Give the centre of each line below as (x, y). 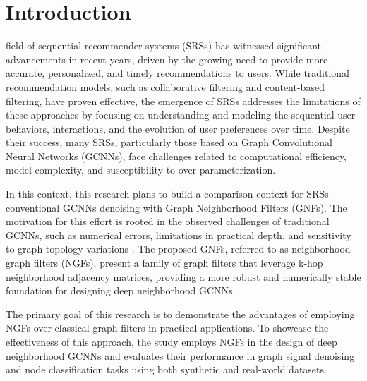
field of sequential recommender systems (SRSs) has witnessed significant (163, 46)
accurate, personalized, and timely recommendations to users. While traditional (178, 73)
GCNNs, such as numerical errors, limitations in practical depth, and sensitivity (179, 235)
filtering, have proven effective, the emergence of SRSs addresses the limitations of (183, 101)
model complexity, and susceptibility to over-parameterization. (141, 170)
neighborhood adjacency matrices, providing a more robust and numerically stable (183, 276)
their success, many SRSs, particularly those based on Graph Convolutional (169, 142)
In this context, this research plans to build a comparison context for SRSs (167, 194)
